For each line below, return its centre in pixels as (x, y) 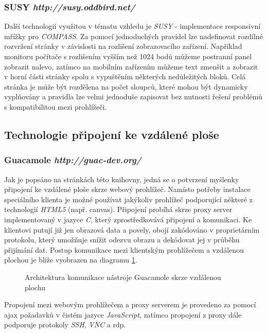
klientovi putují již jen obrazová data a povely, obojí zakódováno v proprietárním (132, 229)
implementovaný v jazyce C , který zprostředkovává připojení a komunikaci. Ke (128, 219)
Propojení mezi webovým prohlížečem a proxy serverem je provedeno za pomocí (130, 304)
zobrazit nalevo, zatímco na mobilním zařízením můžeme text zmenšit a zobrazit (131, 66)
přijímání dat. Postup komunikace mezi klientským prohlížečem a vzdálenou (124, 249)
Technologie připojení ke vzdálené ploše (112, 134)
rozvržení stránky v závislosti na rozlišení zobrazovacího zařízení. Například (123, 46)
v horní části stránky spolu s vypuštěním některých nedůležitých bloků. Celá (125, 76)
